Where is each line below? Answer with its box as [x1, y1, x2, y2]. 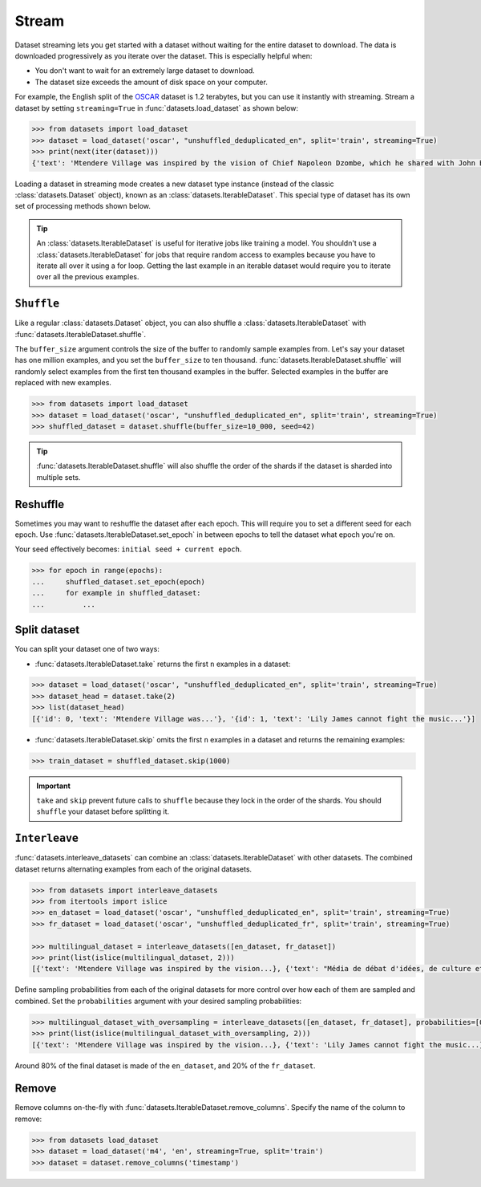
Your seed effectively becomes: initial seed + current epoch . [14, 544, 242, 554]
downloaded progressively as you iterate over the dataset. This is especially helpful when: [14, 51, 313, 60]
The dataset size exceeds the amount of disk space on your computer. [34, 77, 268, 87]
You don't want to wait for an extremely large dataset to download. [34, 66, 256, 75]
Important [36, 781, 71, 791]
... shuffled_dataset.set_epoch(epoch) [31, 577, 206, 586]
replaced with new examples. [14, 378, 112, 388]
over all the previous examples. [36, 272, 139, 282]
